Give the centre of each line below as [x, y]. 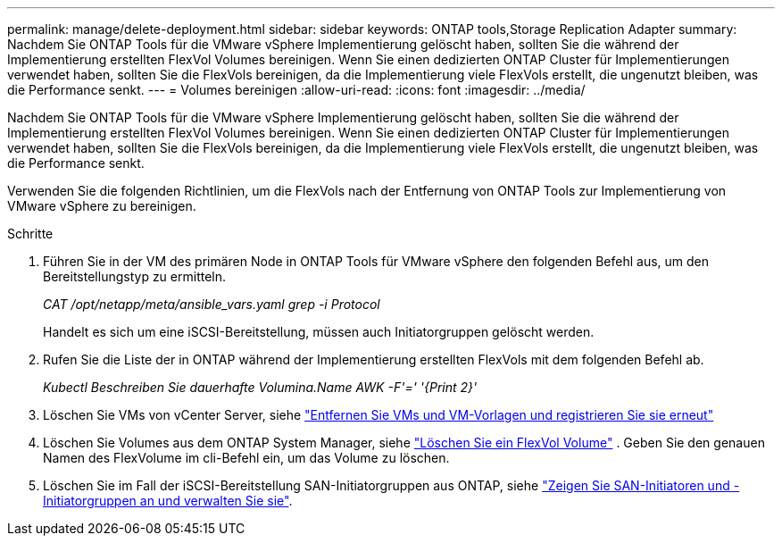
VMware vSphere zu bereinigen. [102, 206]
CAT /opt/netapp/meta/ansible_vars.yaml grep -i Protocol [212, 304]
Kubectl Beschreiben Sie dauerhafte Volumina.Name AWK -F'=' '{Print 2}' [260, 387]
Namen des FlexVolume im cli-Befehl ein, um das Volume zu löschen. [246, 458]
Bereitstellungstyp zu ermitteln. [135, 276]
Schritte [30, 234]
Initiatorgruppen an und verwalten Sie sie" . [168, 501]
